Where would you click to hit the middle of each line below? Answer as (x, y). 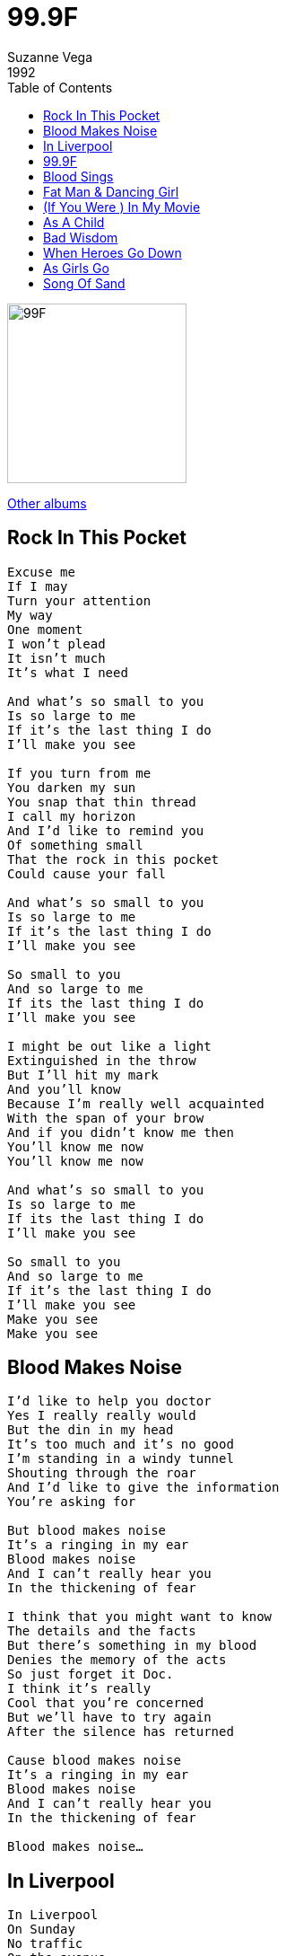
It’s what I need (68, 672)
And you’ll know (64, 1089)
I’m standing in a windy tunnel (121, 1459)
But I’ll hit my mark (83, 1075)
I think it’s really (79, 1689)
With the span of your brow (106, 1118)
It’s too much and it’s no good (121, 1445)
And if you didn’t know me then (121, 1132)
